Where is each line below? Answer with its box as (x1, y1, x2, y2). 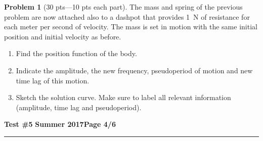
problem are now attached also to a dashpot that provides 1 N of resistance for (4, 11, 250, 22)
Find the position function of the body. (16, 48, 137, 59)
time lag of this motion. (16, 75, 90, 85)
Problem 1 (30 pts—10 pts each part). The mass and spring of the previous (4, 2, 243, 12)
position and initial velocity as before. (4, 31, 121, 41)
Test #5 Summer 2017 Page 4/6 (4, 119, 116, 129)
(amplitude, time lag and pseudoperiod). (16, 102, 142, 112)
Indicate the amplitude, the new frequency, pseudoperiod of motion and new (16, 65, 253, 75)
